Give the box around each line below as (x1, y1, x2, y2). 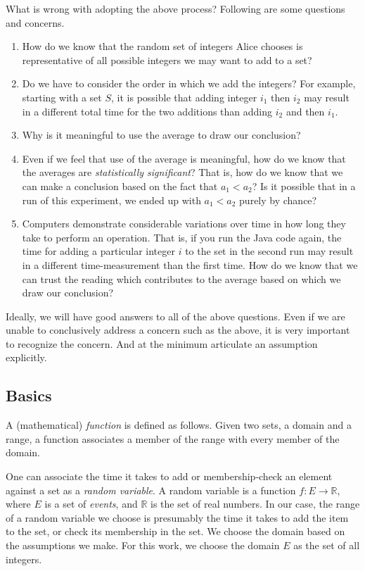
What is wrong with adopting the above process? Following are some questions (6, 1, 345, 15)
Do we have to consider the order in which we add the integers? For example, (22, 76, 356, 91)
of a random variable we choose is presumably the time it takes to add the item (6, 510, 349, 525)
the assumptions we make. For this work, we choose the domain (6, 538, 280, 553)
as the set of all (293, 538, 360, 553)
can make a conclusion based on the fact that (22, 178, 218, 193)
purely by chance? (239, 192, 317, 207)
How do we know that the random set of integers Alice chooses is (22, 39, 303, 54)
